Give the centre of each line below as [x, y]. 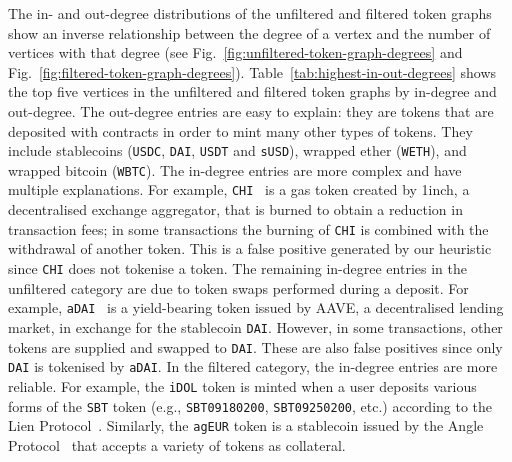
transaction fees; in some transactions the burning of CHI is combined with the [248, 228]
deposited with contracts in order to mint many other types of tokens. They [240, 130]
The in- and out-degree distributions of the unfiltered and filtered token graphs [250, 13]
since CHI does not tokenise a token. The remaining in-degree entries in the [237, 267]
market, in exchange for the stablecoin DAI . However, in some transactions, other [255, 326]
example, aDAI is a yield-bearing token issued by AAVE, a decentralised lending [256, 307]
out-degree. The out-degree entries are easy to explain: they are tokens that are [251, 110]
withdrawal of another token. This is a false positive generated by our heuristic [250, 248]
